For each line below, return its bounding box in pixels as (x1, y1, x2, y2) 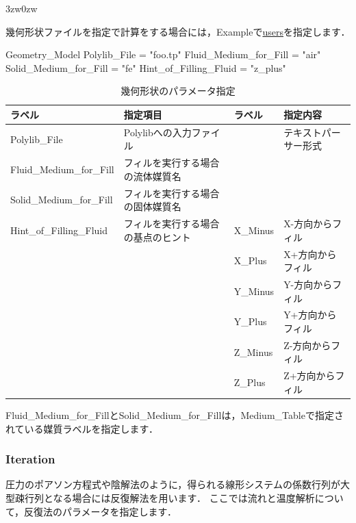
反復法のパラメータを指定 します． (24, 504, 177, 518)
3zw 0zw (5, 1, 38, 15)
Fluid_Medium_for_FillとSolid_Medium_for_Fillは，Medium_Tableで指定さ (5, 408, 344, 422)
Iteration (5, 450, 55, 468)
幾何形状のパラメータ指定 (120, 84, 236, 98)
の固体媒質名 (123, 199, 181, 214)
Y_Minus (233, 283, 275, 298)
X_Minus (233, 222, 275, 237)
